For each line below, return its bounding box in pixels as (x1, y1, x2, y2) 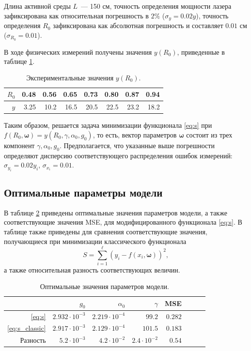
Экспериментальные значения (26, 72, 114, 82)
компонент (4, 140, 35, 150)
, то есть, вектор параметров (93, 129, 177, 139)
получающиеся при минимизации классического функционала (4, 236, 187, 246)
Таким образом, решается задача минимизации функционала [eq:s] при (4, 120, 212, 130)
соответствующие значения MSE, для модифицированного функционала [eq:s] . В (4, 217, 242, 227)
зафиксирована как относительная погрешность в (4, 10, 149, 20)
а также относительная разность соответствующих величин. (4, 265, 180, 275)
